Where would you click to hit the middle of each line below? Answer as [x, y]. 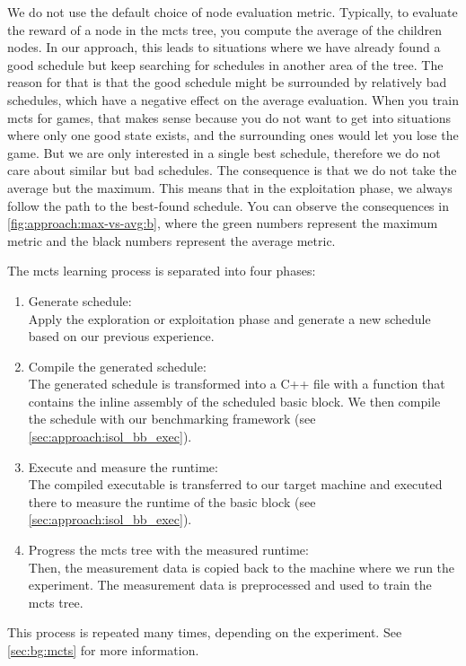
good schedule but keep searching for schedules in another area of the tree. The [225, 64]
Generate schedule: [80, 300]
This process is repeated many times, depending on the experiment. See [205, 632]
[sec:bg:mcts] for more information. [103, 650]
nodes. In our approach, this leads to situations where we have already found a [224, 47]
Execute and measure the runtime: [123, 466]
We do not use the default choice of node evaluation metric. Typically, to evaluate [233, 12]
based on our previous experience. [121, 336]
